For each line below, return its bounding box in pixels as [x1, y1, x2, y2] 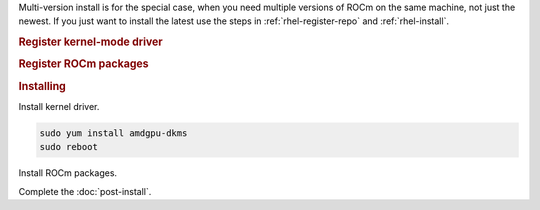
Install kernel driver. [18, 100, 100, 112]
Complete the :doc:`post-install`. [18, 185, 152, 197]
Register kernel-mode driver [18, 35, 164, 49]
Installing [18, 79, 67, 93]
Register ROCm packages [18, 57, 149, 71]
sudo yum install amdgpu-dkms [39, 127, 188, 139]
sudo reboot [39, 141, 99, 153]
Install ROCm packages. [18, 167, 118, 179]
